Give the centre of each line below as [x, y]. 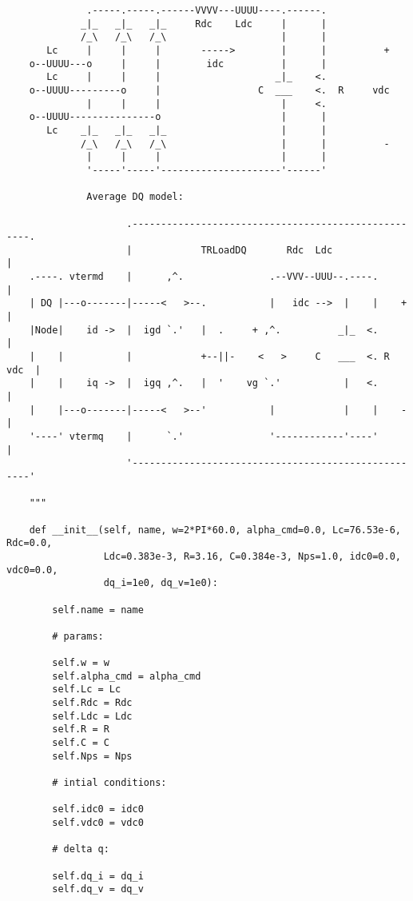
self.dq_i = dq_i [98, 876]
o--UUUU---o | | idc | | [178, 64]
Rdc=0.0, [30, 543]
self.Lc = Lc [87, 690]
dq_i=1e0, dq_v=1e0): [161, 583]
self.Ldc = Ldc [92, 716]
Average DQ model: [135, 197]
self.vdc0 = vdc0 [98, 823]
